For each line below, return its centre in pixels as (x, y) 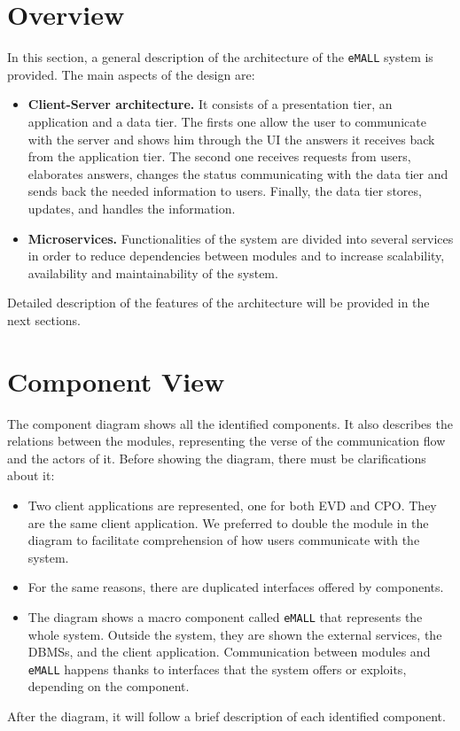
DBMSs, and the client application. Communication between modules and (229, 652)
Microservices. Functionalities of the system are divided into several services (241, 238)
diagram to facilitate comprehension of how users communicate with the (224, 540)
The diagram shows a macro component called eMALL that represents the (225, 616)
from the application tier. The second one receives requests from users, (219, 156)
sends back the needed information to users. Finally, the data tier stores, (225, 191)
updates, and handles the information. (132, 208)
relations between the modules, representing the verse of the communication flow (226, 441)
